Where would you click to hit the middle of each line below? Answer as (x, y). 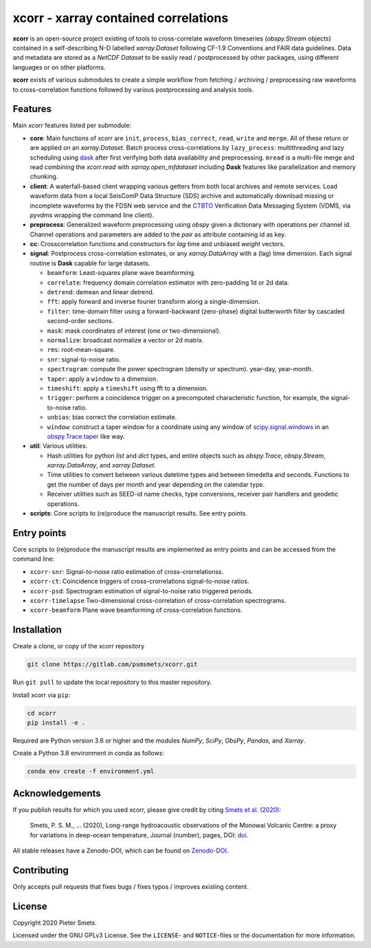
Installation (37, 630)
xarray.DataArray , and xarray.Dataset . (101, 465)
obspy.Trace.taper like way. (86, 436)
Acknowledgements (57, 793)
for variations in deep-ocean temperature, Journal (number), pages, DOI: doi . (139, 835)
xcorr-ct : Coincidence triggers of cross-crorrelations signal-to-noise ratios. (140, 582)
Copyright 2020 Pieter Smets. (55, 923)
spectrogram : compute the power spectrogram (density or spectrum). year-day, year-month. (180, 369)
